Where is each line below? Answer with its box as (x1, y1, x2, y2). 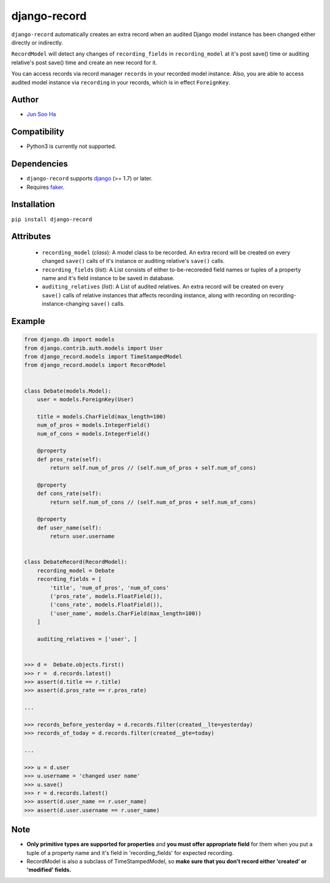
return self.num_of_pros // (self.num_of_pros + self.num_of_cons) (50, 465, 257, 471)
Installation (11, 199, 55, 210)
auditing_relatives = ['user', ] (37, 635, 137, 642)
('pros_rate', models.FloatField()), (50, 593, 163, 599)
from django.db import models (24, 336, 115, 343)
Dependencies (11, 159, 68, 169)
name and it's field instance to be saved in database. (42, 275, 175, 282)
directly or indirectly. (11, 39, 64, 46)
